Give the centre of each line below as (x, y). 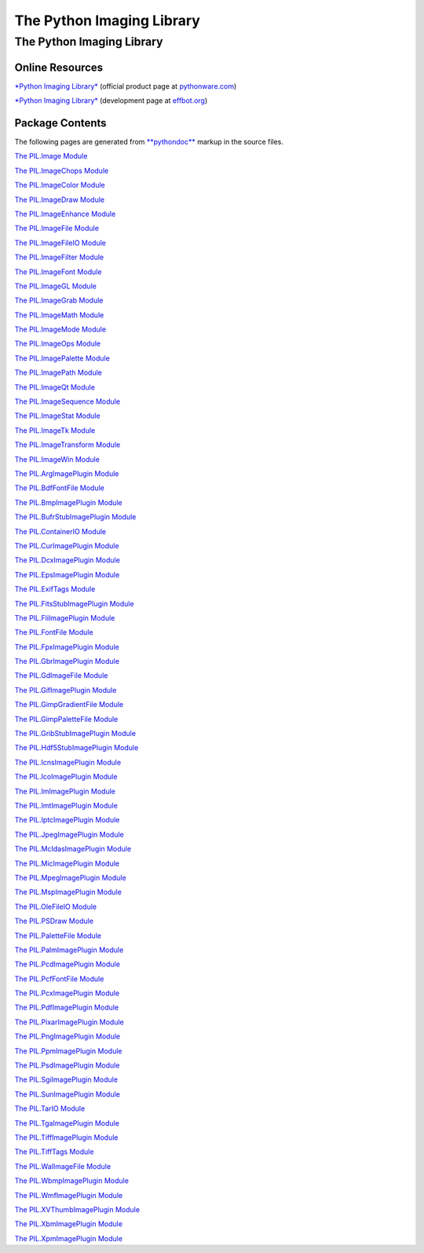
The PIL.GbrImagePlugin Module (67, 661)
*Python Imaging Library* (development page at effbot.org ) (111, 101)
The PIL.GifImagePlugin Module (66, 690)
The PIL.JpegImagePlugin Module (69, 834)
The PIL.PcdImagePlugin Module (68, 964)
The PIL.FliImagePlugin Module (65, 617)
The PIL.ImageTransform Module (68, 445)
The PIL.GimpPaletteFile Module (66, 719)
